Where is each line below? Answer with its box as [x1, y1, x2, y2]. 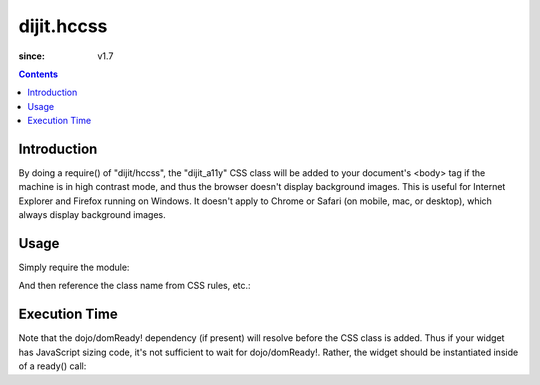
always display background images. [18, 209, 167, 221]
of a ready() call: [18, 360, 87, 372]
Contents [18, 68, 59, 80]
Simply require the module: [18, 261, 130, 274]
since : [18, 50, 45, 62]
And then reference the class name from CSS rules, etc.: [18, 280, 251, 292]
